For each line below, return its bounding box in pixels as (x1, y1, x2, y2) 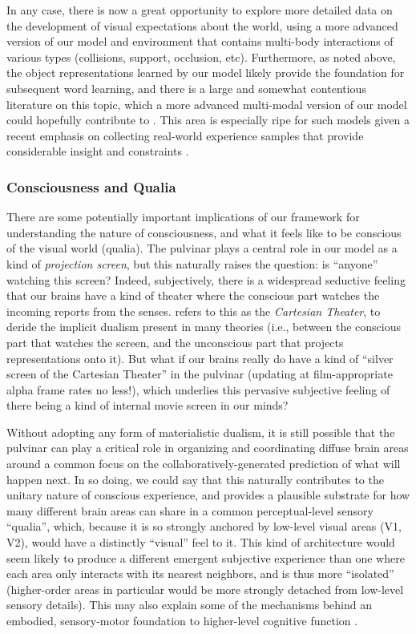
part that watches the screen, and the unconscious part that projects (6, 333, 344, 350)
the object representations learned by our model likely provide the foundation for (6, 64, 405, 81)
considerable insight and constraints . (6, 143, 189, 160)
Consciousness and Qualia (6, 176, 176, 196)
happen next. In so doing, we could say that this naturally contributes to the (6, 470, 384, 487)
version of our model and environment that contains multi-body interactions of (6, 33, 394, 50)
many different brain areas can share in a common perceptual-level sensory (6, 502, 374, 519)
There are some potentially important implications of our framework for (6, 208, 360, 225)
